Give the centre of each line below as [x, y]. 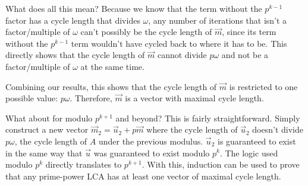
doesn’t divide [278, 129]
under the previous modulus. [151, 141]
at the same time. [112, 66]
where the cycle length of [192, 129]
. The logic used [249, 153]
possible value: [32, 98]
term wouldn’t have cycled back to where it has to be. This [179, 43]
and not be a [245, 55]
